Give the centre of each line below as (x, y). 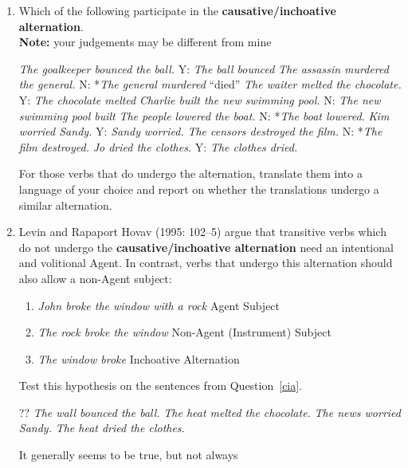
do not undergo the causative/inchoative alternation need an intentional (206, 247)
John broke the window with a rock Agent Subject (159, 305)
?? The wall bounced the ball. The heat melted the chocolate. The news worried (210, 412)
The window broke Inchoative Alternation (139, 358)
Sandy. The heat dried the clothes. (102, 428)
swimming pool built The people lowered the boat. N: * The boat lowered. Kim (204, 115)
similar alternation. (65, 205)
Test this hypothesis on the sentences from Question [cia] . (161, 385)
